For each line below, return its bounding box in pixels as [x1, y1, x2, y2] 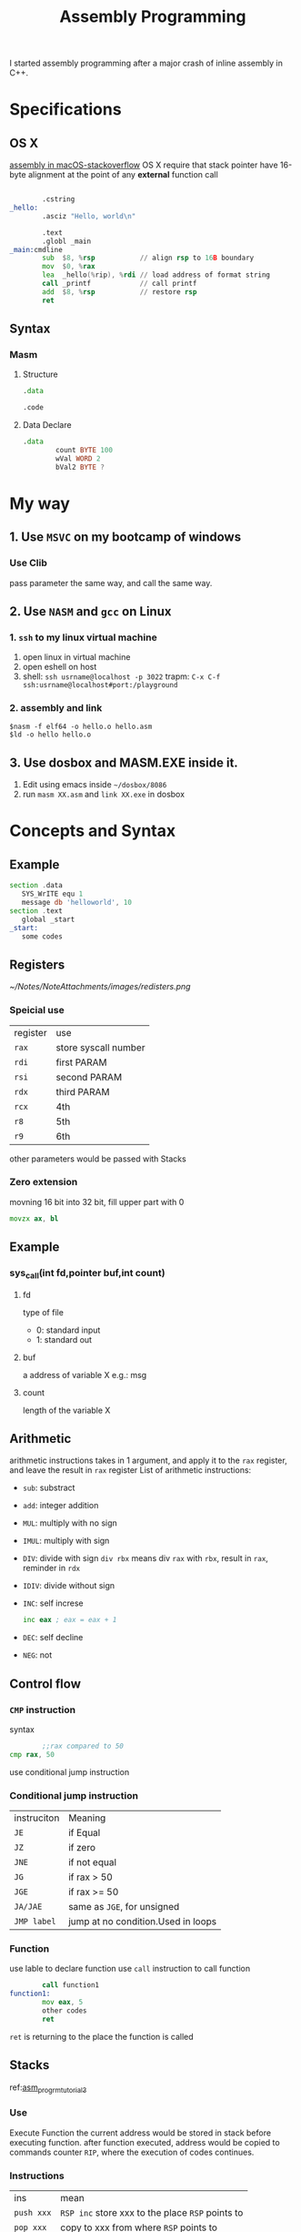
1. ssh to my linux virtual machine [9, 631, 157, 644]
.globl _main [42, 237, 92, 246]
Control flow [9, 1676, 82, 1691]
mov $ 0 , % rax [42, 262, 95, 271]
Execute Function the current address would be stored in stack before [9, 2127, 271, 2138]
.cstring [42, 195, 75, 204]
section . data [9, 881, 64, 890]
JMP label [14, 1916, 56, 1927]
